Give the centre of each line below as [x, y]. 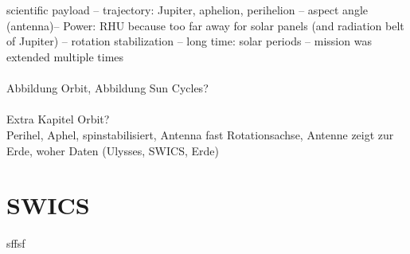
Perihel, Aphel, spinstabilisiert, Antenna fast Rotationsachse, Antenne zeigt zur [200, 134]
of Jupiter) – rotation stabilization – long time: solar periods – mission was [189, 41]
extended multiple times [65, 56]
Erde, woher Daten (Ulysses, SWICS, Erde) [113, 150]
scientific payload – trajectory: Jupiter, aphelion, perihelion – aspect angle [187, 10]
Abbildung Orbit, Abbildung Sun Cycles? [107, 88]
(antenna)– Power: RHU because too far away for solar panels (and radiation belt [205, 25]
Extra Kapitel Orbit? [58, 119]
